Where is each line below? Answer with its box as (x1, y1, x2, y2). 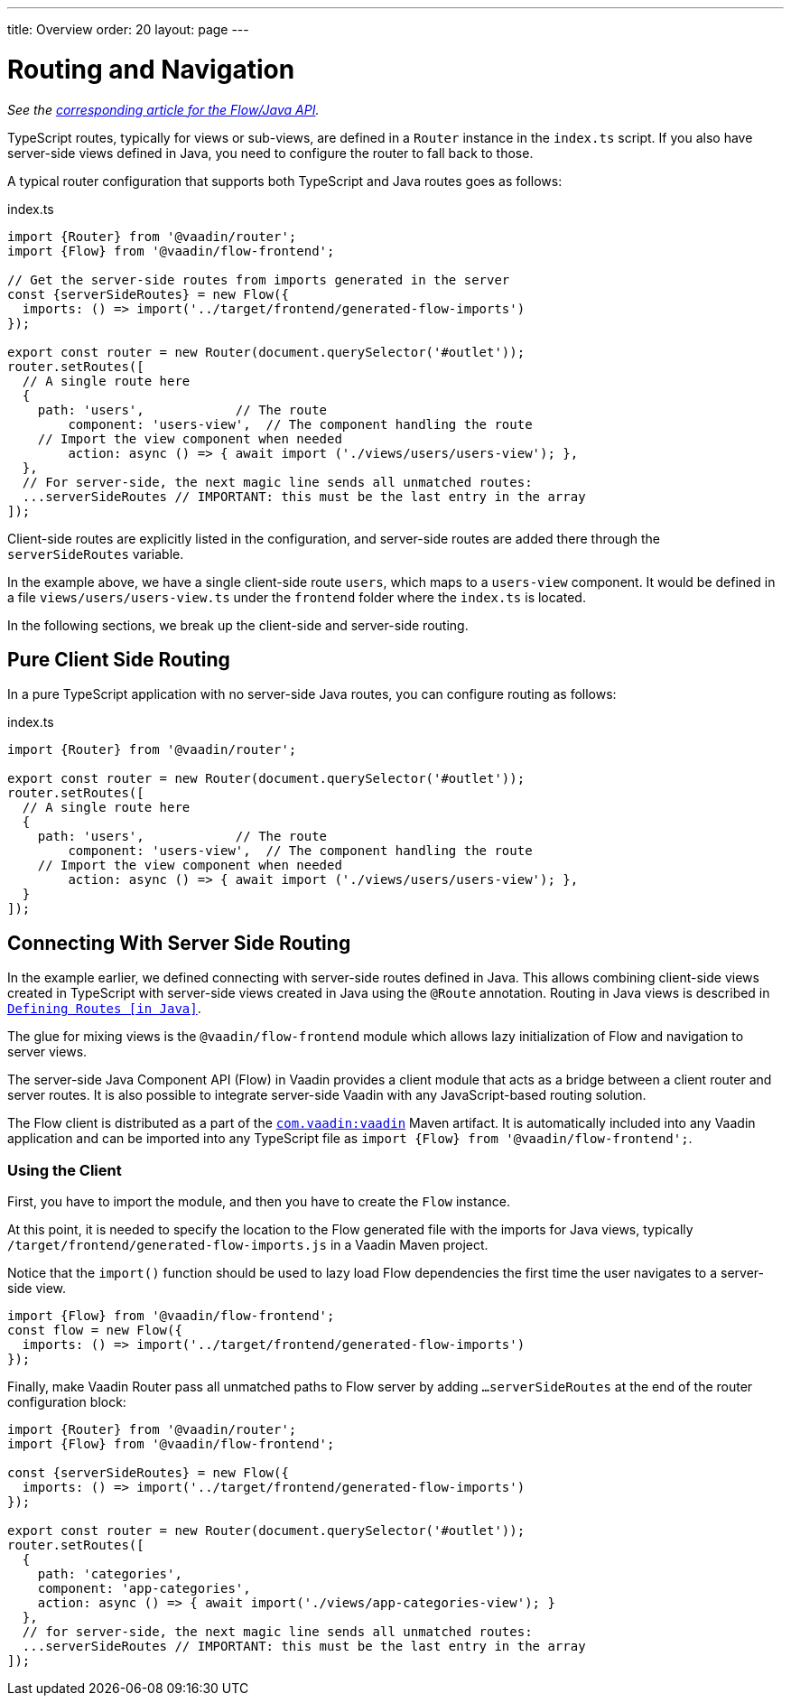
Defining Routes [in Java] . (7, 1000, 201, 1017)
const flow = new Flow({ (7, 1322, 182, 1337)
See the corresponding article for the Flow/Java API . (7, 101, 320, 117)
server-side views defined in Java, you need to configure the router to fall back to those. (7, 144, 534, 161)
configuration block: (7, 1393, 126, 1410)
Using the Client (7, 1160, 122, 1179)
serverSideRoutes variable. (7, 545, 184, 562)
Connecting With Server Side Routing (7, 931, 351, 954)
